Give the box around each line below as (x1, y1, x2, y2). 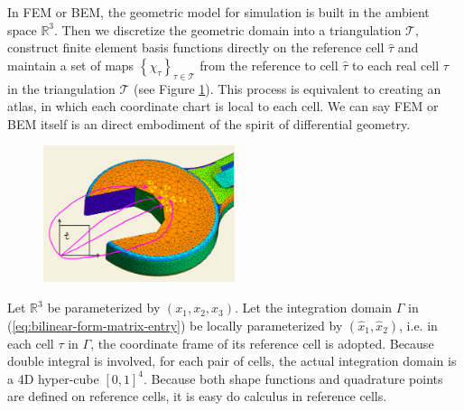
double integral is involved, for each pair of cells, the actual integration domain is (7, 351, 457, 370)
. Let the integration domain (235, 298, 393, 317)
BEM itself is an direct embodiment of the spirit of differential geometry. (7, 114, 411, 133)
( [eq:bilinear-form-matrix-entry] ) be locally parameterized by (7, 315, 343, 334)
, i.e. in (399, 315, 438, 334)
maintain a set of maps (7, 55, 135, 74)
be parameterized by (47, 298, 161, 317)
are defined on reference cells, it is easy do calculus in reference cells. (7, 387, 387, 406)
